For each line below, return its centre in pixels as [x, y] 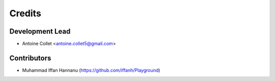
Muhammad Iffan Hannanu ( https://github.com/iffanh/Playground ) [91, 70]
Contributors [30, 58]
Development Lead [40, 31]
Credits [25, 13]
